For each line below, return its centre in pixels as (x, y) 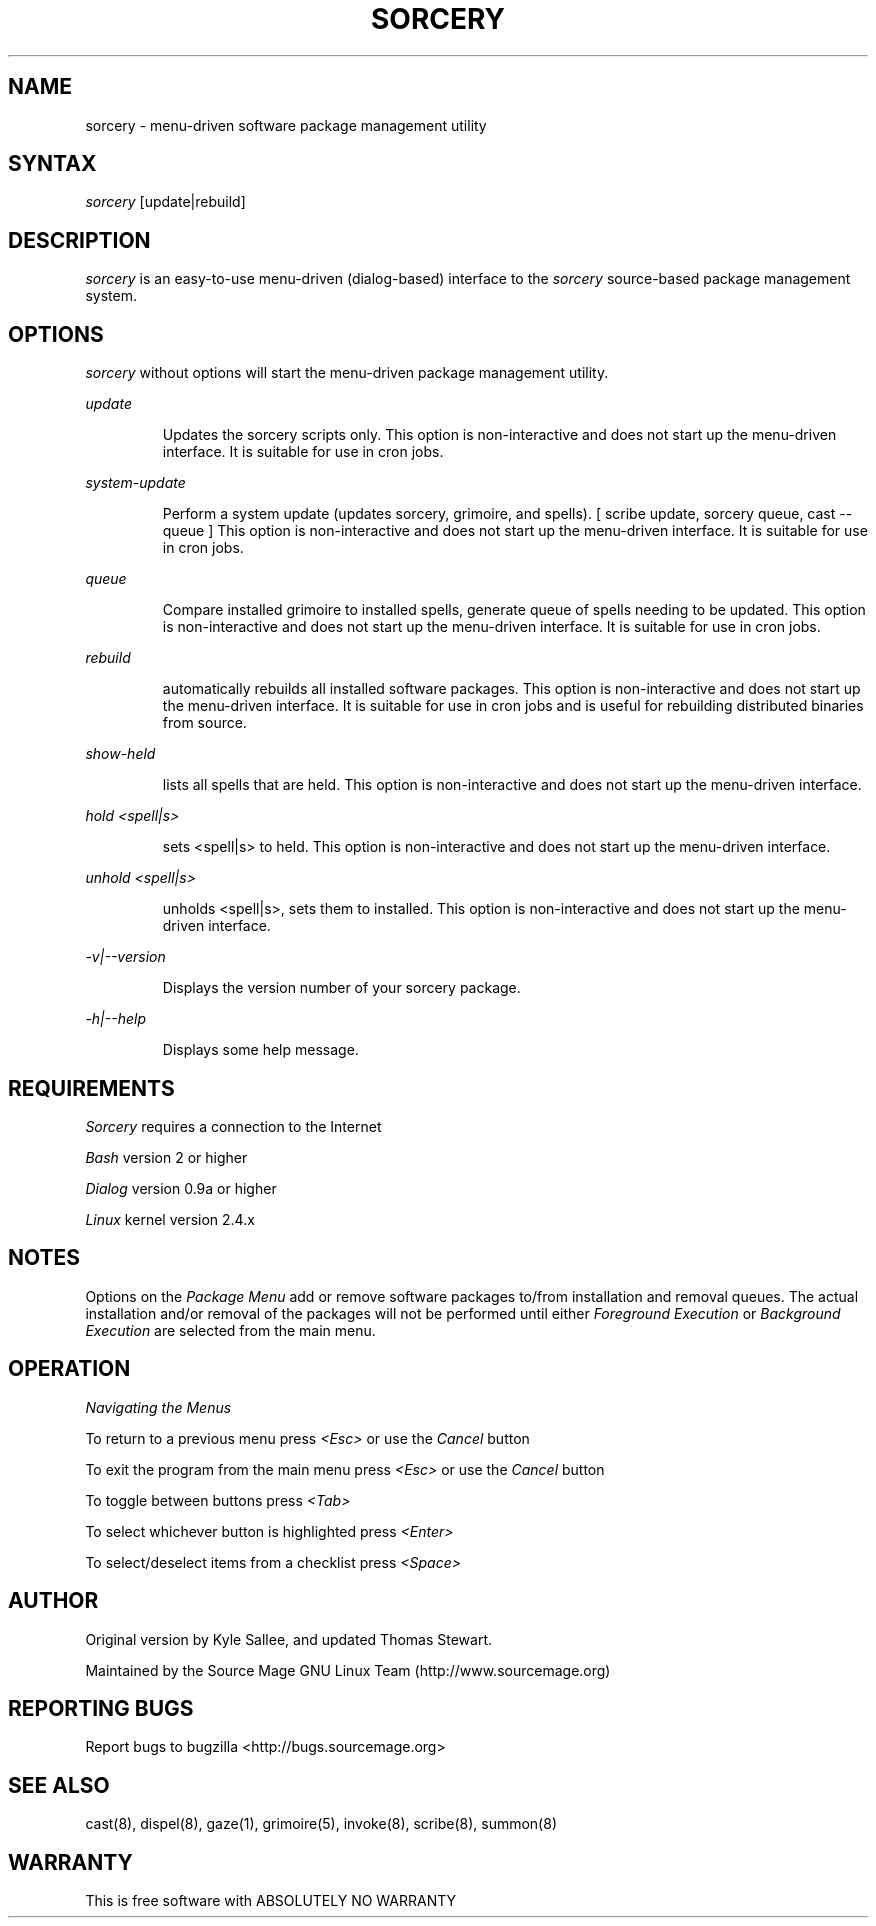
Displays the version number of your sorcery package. (341, 988)
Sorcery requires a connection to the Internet (233, 1126)
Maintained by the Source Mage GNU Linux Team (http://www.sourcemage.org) (348, 1670)
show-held (120, 754)
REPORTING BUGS (101, 1708)
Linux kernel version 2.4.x (170, 1219)
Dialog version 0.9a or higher (181, 1188)
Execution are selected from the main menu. (230, 1330)
